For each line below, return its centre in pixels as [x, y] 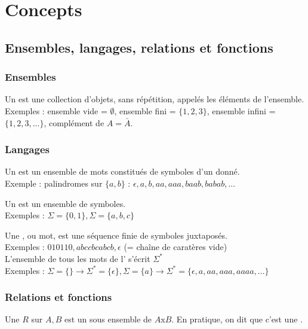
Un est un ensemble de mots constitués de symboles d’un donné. [122, 171]
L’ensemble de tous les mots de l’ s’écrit [78, 258]
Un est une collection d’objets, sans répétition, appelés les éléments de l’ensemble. [155, 99]
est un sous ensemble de [108, 319]
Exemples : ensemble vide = [56, 110]
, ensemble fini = [145, 110]
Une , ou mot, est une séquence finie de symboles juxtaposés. [116, 235]
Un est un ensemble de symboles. [65, 203]
